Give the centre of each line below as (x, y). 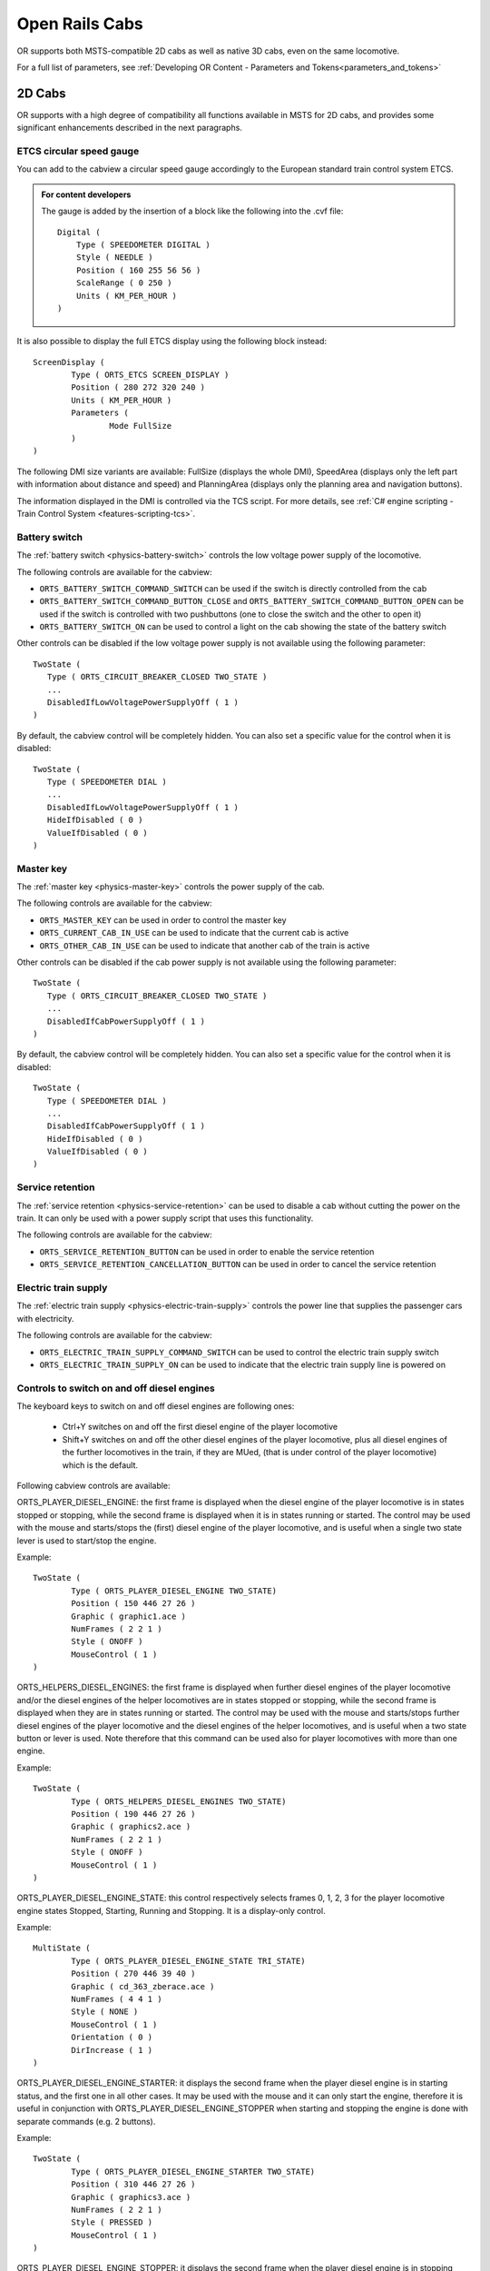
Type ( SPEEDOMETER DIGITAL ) (143, 244)
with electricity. (45, 1318)
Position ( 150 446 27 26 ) (133, 1604)
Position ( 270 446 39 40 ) (133, 1974)
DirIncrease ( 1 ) (112, 2050)
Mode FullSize (141, 426)
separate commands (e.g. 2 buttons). (86, 2121)
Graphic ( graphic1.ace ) (128, 1616)
